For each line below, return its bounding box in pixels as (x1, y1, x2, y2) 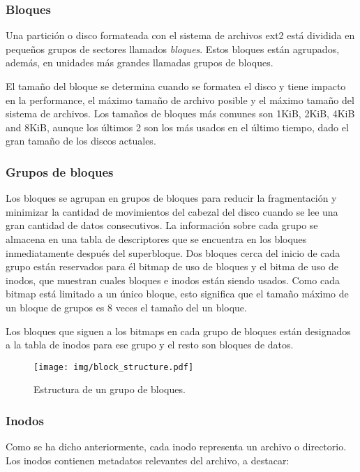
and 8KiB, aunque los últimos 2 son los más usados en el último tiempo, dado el (6, 119, 349, 134)
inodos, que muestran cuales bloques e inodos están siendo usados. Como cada (6, 272, 340, 287)
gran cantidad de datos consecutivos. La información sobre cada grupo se (6, 218, 318, 233)
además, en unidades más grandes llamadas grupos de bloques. (6, 55, 273, 70)
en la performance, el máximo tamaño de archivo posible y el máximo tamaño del (6, 92, 354, 107)
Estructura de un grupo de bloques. (33, 382, 186, 397)
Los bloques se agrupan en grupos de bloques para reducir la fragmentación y (6, 191, 337, 205)
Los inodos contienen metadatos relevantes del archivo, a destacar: (6, 452, 290, 467)
